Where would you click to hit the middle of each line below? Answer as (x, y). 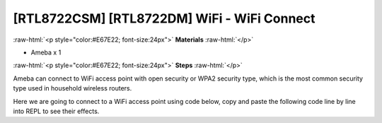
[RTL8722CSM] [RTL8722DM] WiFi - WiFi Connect (164, 18)
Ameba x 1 (46, 52)
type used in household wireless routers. (73, 88)
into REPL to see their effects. (56, 111)
